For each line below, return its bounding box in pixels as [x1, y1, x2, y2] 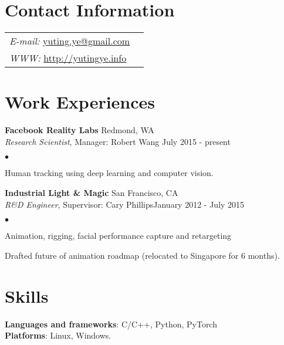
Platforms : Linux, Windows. [5, 329, 111, 341]
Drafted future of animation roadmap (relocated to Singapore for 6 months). [5, 249, 280, 261]
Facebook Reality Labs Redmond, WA [5, 124, 154, 136]
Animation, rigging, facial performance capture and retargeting [5, 229, 232, 242]
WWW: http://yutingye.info [9, 51, 127, 65]
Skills [5, 283, 49, 307]
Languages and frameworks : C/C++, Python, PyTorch [5, 317, 217, 330]
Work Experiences [5, 90, 155, 114]
